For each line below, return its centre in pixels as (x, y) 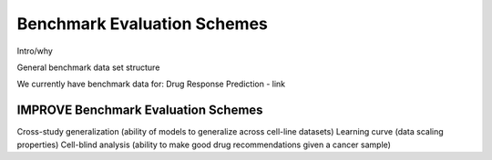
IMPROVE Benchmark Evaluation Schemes (140, 110)
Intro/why (35, 51)
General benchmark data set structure (88, 67)
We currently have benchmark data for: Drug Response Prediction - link (151, 84)
